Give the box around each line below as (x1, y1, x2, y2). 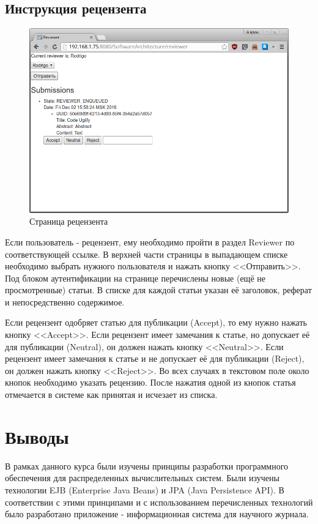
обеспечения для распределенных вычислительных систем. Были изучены (5, 471, 279, 484)
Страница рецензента (29, 215, 108, 228)
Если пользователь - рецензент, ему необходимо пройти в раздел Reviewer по (5, 235, 295, 248)
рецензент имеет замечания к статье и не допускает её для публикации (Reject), (5, 352, 305, 365)
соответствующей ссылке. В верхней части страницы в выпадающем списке (5, 247, 288, 260)
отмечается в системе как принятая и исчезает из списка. (5, 388, 218, 401)
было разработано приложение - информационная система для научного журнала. (5, 507, 309, 520)
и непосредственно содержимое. (5, 295, 125, 308)
